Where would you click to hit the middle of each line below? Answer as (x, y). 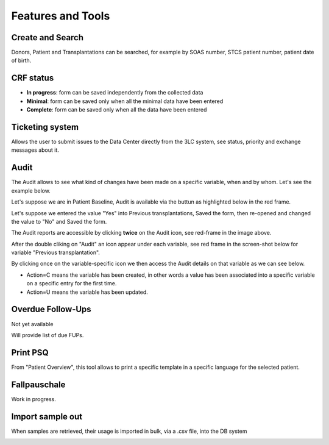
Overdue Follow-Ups (51, 309)
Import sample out (47, 417)
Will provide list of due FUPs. (48, 335)
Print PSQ (30, 353)
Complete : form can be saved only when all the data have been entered (117, 110)
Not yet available (32, 324)
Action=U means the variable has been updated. (87, 292)
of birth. (21, 60)
